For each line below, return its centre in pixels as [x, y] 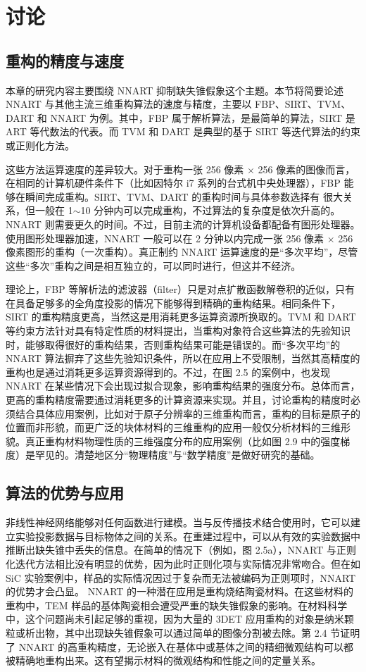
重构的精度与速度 [65, 60]
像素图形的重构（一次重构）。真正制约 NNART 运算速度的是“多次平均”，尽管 [182, 252]
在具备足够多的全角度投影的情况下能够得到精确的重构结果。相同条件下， [173, 303]
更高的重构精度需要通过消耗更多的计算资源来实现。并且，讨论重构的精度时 [178, 400]
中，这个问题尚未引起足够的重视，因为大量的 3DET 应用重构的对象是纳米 [175, 619]
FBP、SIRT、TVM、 [303, 104]
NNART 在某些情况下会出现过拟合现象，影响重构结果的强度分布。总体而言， [183, 386]
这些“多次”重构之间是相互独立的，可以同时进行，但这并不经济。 [153, 265]
